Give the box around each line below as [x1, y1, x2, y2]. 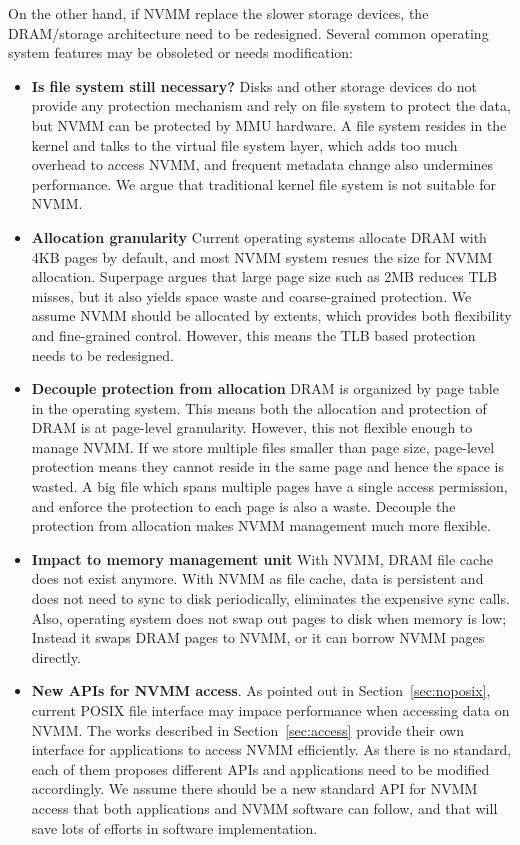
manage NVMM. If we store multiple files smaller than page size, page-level [31, 436, 495, 457]
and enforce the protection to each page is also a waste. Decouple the [31, 495, 456, 516]
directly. [31, 646, 81, 667]
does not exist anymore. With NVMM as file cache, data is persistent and [31, 568, 484, 589]
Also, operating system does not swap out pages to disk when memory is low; [31, 607, 507, 628]
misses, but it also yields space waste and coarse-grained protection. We [31, 285, 472, 306]
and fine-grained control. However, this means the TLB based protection [31, 324, 476, 345]
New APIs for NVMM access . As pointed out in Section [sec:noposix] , [31, 680, 491, 701]
